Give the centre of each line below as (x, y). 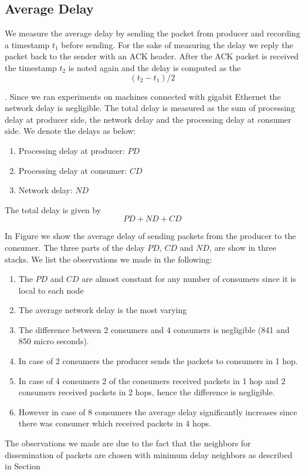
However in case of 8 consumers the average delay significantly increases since (158, 411)
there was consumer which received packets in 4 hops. (115, 423)
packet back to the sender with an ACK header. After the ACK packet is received (152, 56)
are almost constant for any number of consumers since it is (189, 279)
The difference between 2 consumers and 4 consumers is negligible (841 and (154, 329)
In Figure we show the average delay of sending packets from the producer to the (150, 236)
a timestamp (27, 44)
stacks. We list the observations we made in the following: (109, 259)
